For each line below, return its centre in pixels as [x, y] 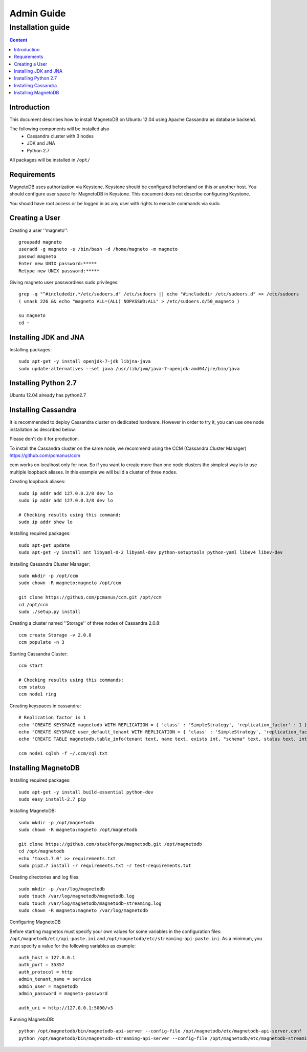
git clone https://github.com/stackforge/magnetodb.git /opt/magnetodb [110, 844]
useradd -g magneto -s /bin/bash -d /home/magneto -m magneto [98, 249]
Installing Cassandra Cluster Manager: [50, 564]
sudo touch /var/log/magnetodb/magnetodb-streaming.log [90, 903]
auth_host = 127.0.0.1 [47, 957]
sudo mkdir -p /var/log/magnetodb [62, 889]
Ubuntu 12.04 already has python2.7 [48, 395]
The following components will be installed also [59, 129]
